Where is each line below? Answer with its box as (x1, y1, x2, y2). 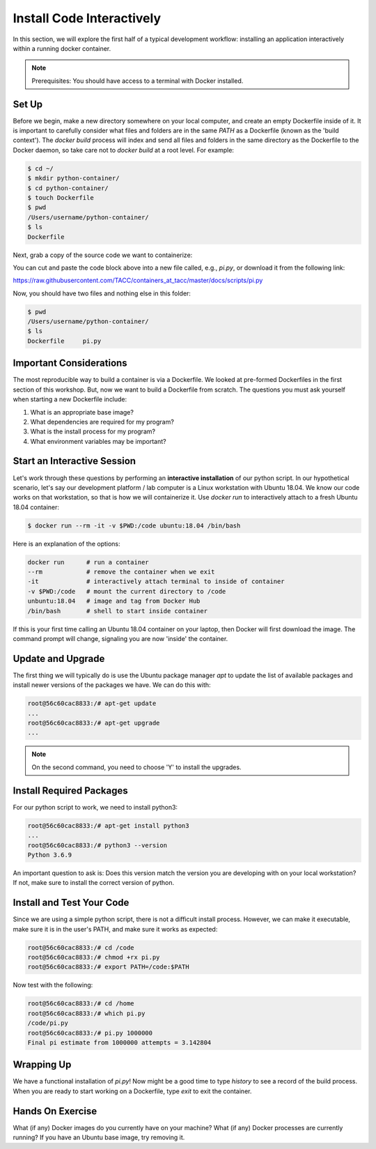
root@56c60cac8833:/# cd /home (27, 1000, 135, 1008)
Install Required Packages (13, 785, 128, 796)
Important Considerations (13, 357, 128, 369)
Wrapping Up (13, 1059, 72, 1071)
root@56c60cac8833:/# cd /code (27, 943, 135, 951)
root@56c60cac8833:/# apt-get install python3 (27, 822, 189, 829)
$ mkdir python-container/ (27, 174, 120, 183)
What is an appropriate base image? (30, 408, 134, 416)
